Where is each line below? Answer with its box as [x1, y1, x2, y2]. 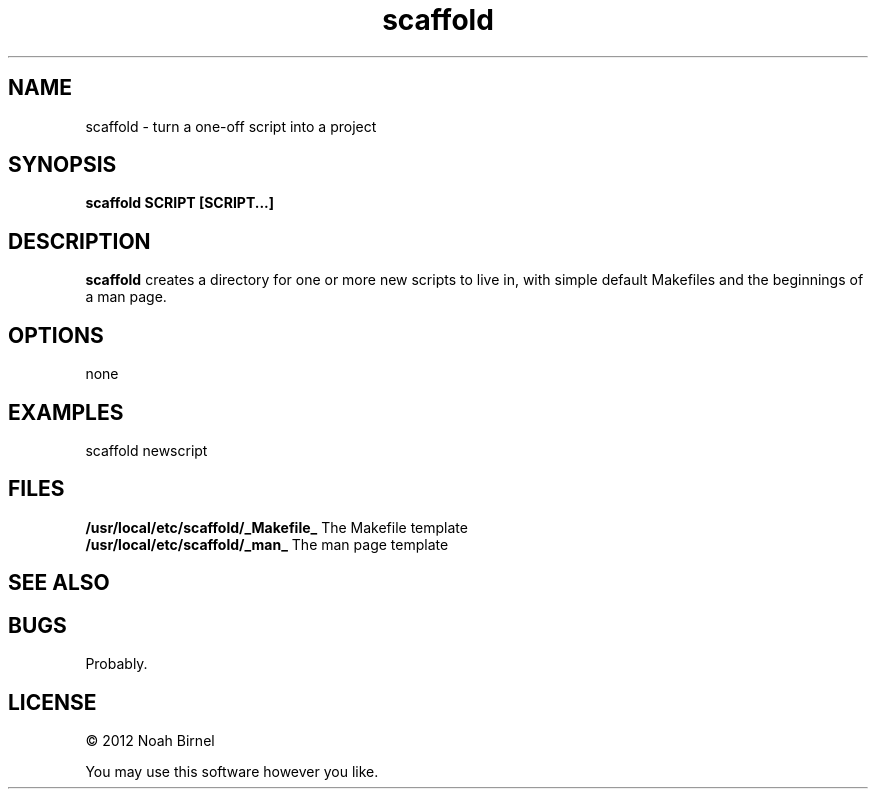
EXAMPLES [8, 399, 124, 425]
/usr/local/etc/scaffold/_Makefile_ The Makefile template [85, 518, 468, 536]
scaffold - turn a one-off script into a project [85, 117, 377, 135]
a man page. [85, 288, 167, 306]
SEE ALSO [8, 570, 110, 596]
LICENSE [8, 689, 97, 715]
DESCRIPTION [8, 228, 151, 254]
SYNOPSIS [8, 152, 117, 178]
